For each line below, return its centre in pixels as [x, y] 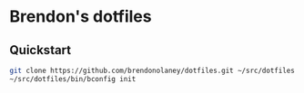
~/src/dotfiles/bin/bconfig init [73, 79]
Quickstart [41, 50]
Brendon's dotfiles [81, 17]
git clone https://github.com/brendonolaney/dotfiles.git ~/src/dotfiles [152, 70]
